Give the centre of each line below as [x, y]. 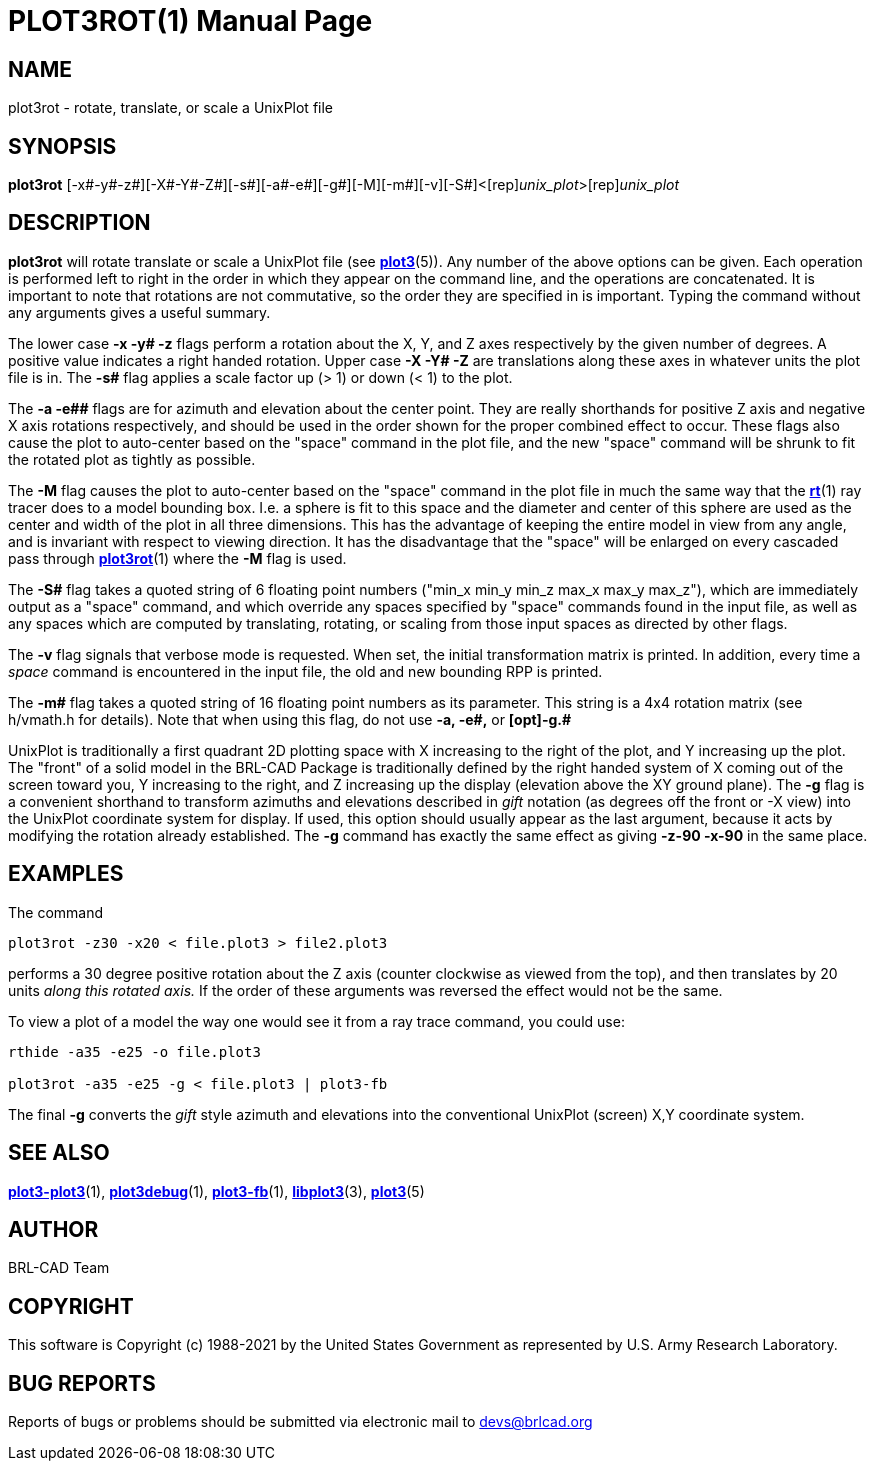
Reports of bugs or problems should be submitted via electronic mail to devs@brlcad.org [300, 1422]
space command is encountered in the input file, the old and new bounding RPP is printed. [305, 671]
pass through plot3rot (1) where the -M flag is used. [177, 558]
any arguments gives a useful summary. [139, 312]
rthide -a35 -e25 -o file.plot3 [134, 1051]
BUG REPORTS [82, 1383]
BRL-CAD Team [59, 1268]
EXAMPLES [66, 874]
